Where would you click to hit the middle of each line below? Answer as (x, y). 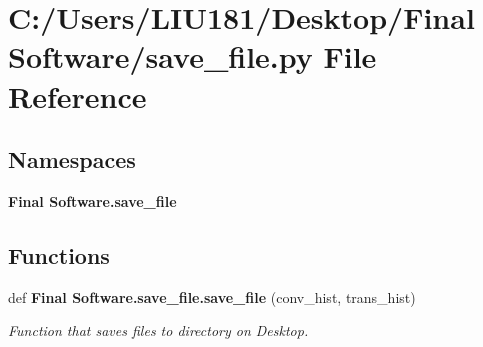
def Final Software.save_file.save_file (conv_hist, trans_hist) (212, 296)
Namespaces (72, 159)
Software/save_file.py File (192, 56)
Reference (77, 95)
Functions (59, 254)
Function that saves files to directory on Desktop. (158, 330)
